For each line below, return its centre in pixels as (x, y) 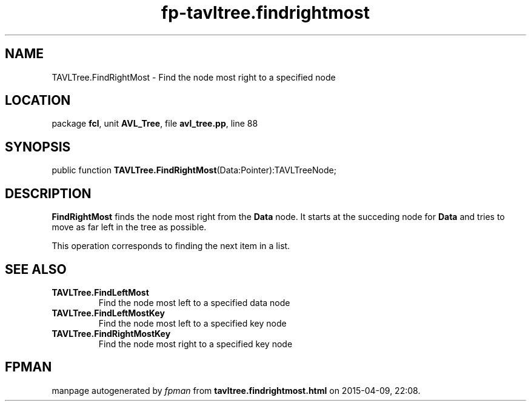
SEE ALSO (36, 269)
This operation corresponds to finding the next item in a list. (171, 246)
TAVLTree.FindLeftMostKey (108, 313)
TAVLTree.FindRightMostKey (111, 333)
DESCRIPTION (48, 193)
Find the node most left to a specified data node (194, 302)
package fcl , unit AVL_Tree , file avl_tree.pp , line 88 (155, 124)
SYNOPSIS (38, 147)
